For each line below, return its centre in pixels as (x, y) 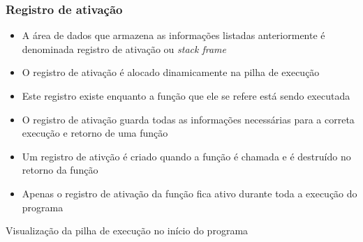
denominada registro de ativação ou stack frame (124, 48)
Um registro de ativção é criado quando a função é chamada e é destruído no (186, 156)
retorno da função (60, 170)
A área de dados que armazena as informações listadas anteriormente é (173, 35)
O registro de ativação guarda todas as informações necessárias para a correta (188, 119)
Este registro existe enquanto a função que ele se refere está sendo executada (186, 96)
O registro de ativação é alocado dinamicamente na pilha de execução (171, 72)
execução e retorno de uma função (95, 133)
